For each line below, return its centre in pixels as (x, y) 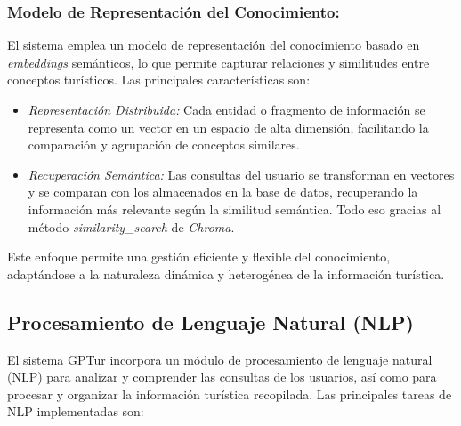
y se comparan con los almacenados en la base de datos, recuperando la (223, 192)
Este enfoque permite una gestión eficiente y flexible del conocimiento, (199, 257)
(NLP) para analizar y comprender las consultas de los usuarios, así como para (222, 377)
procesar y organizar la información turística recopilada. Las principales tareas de (230, 394)
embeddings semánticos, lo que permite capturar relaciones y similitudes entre (218, 62)
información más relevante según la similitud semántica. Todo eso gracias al (235, 209)
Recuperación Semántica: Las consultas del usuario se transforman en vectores (241, 174)
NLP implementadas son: (76, 411)
